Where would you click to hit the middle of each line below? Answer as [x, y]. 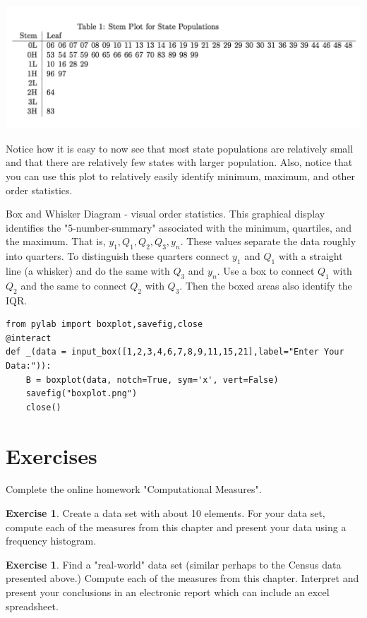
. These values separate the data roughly [268, 241]
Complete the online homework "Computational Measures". [134, 489]
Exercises [52, 455]
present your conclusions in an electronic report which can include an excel [168, 592]
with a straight [311, 256]
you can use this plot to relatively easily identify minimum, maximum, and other [180, 176]
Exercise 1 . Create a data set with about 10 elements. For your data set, [166, 513]
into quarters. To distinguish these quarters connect [118, 256]
